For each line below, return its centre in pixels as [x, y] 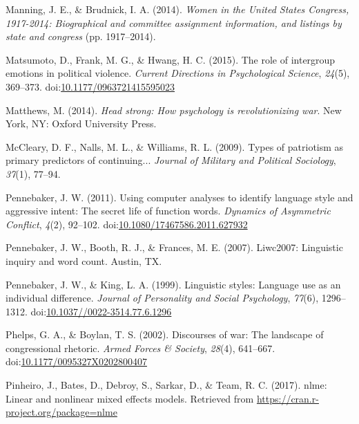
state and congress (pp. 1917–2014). [81, 36]
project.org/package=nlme [61, 412]
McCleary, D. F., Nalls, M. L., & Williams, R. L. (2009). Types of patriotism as [175, 146]
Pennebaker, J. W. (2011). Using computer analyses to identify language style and [179, 197]
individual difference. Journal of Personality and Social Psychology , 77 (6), [162, 298]
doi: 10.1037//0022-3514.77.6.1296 [101, 311]
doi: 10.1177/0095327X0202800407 [76, 361]
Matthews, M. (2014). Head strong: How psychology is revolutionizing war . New [174, 110]
